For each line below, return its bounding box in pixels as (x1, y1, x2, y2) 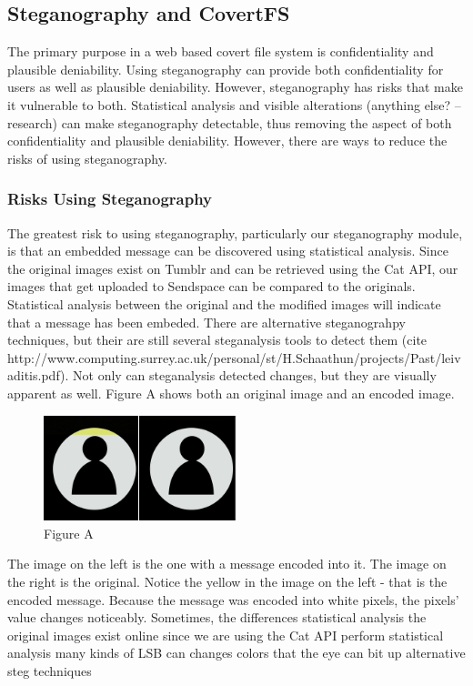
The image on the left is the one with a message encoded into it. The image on (7, 554, 447, 573)
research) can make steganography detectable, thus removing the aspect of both (7, 113, 452, 132)
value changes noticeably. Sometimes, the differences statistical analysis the (7, 608, 427, 627)
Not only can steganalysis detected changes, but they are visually (73, 366, 437, 385)
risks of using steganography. (7, 148, 167, 167)
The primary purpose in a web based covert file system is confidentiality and (7, 42, 434, 61)
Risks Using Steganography (7, 187, 213, 210)
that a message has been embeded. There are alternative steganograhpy (7, 312, 406, 331)
